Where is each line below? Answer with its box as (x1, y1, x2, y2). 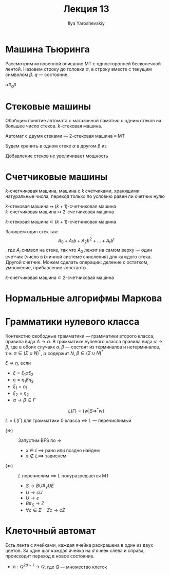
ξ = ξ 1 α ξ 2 (12, 370, 34, 378)
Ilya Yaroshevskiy (67, 20, 105, 26)
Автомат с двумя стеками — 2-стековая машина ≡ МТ (5, 133, 125, 139)
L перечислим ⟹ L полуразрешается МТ (18, 473, 109, 479)
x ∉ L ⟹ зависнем (25, 453, 67, 459)
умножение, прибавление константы (5, 264, 87, 270)
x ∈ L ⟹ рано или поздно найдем (25, 448, 100, 454)
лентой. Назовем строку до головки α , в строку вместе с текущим (5, 66, 153, 72)
